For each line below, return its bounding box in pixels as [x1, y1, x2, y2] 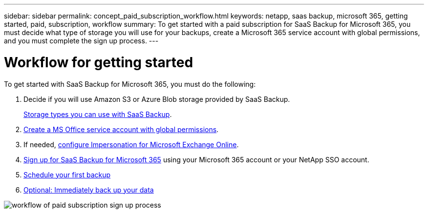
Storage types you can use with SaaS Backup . [23, 110, 172, 118]
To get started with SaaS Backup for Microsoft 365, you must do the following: [4, 79, 256, 88]
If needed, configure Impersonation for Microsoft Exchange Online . [23, 140, 239, 149]
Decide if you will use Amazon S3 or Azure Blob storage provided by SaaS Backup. [23, 95, 290, 103]
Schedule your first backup [23, 170, 111, 179]
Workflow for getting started [4, 54, 193, 71]
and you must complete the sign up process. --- [4, 37, 159, 45]
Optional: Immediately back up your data [23, 185, 154, 194]
